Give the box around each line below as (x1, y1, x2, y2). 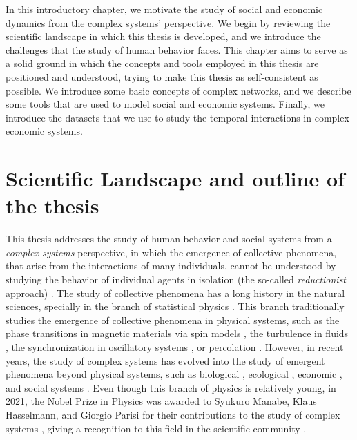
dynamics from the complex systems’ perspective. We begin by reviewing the (6, 15, 331, 30)
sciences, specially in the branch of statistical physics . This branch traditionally (6, 299, 345, 314)
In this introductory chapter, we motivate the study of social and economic (6, 2, 323, 16)
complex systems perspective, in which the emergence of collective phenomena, (6, 245, 337, 259)
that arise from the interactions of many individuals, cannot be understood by (6, 258, 336, 273)
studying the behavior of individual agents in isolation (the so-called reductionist (6, 272, 347, 287)
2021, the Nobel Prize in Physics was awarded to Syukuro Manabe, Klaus (6, 394, 317, 408)
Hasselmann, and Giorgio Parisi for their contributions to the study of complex (6, 407, 340, 421)
